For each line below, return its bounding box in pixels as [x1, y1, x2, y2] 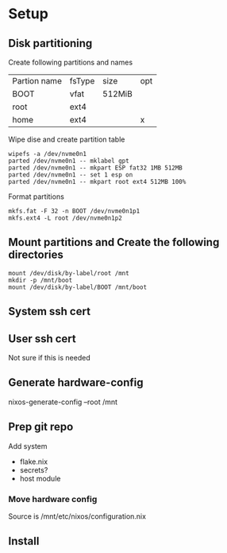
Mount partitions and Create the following [8, 236, 220, 249]
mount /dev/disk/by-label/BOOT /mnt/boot [8, 283, 148, 291]
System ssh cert [8, 305, 91, 318]
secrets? [19, 465, 48, 474]
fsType [69, 76, 95, 86]
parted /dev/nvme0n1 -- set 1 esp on [8, 171, 133, 179]
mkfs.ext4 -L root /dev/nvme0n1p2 [8, 214, 123, 222]
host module [19, 473, 61, 483]
